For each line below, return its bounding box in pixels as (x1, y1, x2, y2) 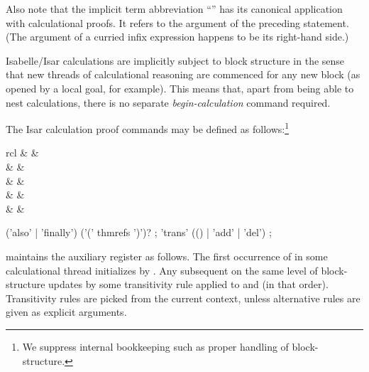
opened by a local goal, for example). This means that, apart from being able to (6, 80, 354, 95)
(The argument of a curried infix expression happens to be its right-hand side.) (6, 29, 349, 44)
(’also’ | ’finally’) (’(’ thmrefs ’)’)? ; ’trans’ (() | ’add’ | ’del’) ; (6, 225, 272, 240)
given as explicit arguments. (6, 304, 127, 319)
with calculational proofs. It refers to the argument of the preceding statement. (6, 15, 349, 30)
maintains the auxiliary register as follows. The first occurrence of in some (6, 248, 328, 263)
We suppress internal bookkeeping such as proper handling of (22, 339, 289, 354)
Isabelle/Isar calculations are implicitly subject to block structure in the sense (6, 53, 345, 68)
